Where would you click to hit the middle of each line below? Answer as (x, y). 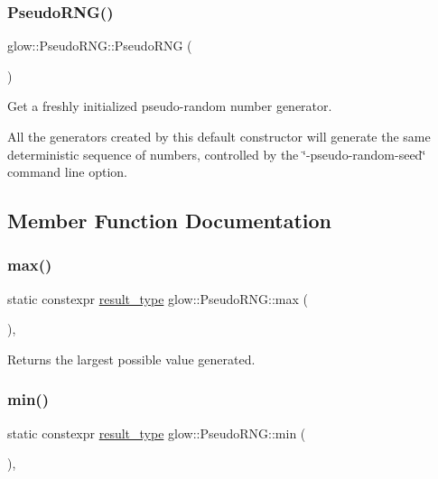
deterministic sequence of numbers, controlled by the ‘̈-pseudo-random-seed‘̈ (217, 154)
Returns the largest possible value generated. (131, 359)
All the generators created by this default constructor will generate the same (219, 136)
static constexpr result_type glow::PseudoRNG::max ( (158, 298)
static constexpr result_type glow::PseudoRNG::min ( (157, 433)
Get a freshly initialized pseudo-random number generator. (170, 106)
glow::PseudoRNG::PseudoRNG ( (100, 46)
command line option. (68, 172)
